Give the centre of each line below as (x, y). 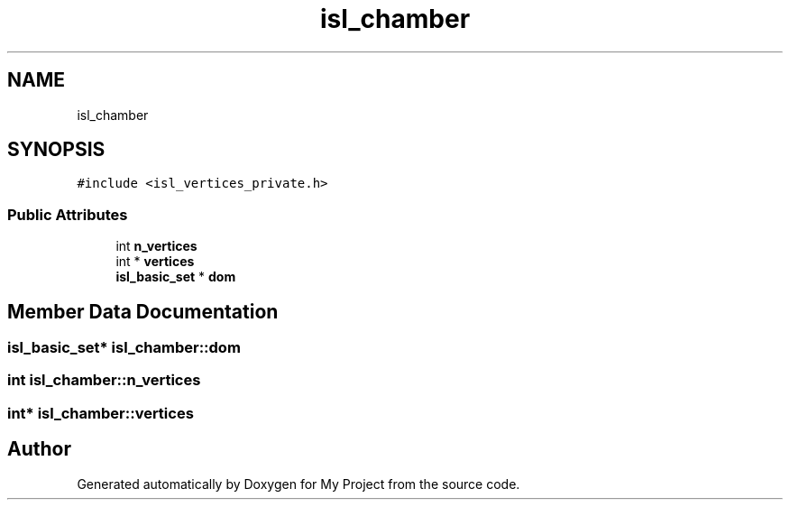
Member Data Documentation (143, 311)
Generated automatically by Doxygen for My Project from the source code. (299, 484)
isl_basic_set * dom (176, 277)
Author (39, 449)
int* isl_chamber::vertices (101, 413)
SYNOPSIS (56, 150)
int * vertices (155, 262)
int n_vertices (156, 246)
